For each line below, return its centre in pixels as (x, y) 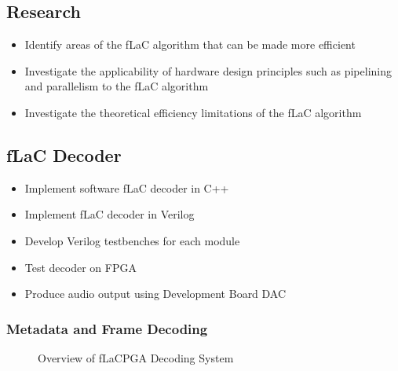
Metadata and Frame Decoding (107, 328)
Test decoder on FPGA (80, 267)
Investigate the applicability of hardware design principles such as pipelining (208, 70)
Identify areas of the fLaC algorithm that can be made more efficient (190, 44)
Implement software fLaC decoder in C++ (127, 187)
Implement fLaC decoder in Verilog (110, 214)
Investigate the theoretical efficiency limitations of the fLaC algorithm (193, 112)
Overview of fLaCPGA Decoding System (136, 357)
